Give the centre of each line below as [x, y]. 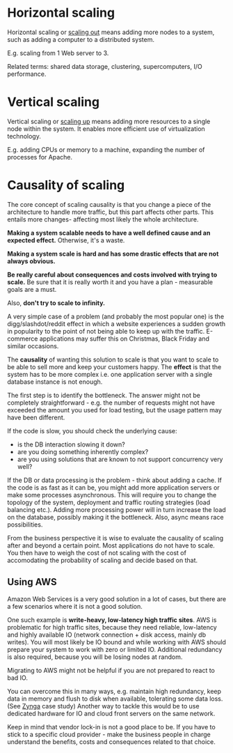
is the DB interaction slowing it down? [71, 444]
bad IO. [17, 678]
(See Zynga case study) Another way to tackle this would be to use [103, 706]
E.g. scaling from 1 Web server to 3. [58, 53]
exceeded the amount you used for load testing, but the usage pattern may [115, 410]
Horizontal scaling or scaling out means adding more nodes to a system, [111, 32]
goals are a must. [32, 289]
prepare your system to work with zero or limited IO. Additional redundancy [115, 649]
